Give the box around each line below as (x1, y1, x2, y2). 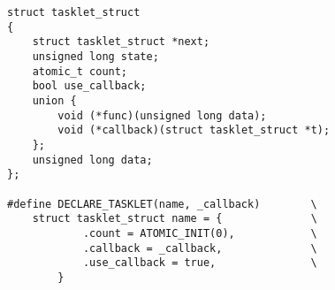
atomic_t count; (32, 65, 128, 78)
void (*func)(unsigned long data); (57, 109, 267, 122)
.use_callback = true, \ (82, 256, 317, 270)
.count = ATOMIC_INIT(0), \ (82, 226, 317, 240)
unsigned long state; (32, 50, 159, 63)
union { (32, 94, 77, 107)
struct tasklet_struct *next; (32, 35, 210, 49)
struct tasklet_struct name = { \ (32, 212, 317, 225)
